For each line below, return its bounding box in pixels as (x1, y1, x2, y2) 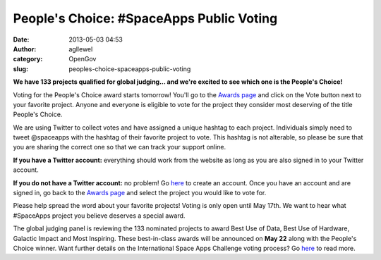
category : (13, 55, 43, 63)
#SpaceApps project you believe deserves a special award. (13, 211, 186, 220)
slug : (13, 64, 28, 73)
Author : (13, 44, 37, 53)
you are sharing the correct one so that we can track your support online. (13, 143, 226, 151)
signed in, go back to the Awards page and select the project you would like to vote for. (13, 189, 267, 197)
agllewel (68, 44, 93, 53)
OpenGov (68, 55, 97, 63)
